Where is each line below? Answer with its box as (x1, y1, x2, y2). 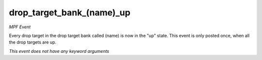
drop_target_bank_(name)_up (9, 7, 131, 18)
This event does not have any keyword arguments (9, 48, 109, 54)
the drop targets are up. (9, 39, 57, 45)
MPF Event (9, 24, 31, 30)
